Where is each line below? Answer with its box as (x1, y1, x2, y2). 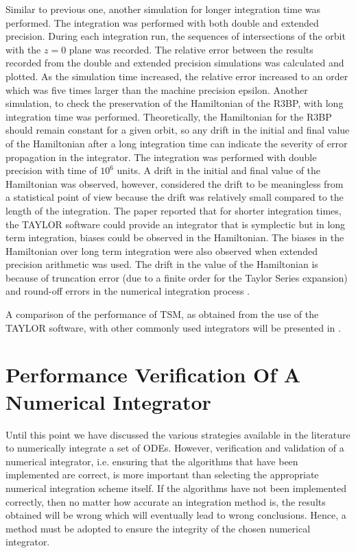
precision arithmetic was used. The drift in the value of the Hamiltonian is (5, 257, 318, 271)
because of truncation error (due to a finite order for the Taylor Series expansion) (5, 270, 348, 284)
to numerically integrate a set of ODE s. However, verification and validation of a (5, 441, 344, 455)
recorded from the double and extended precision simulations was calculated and (5, 56, 344, 70)
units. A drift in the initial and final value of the (117, 163, 321, 177)
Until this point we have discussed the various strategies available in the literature (5, 427, 351, 441)
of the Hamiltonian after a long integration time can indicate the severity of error (5, 136, 348, 150)
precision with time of (5, 163, 97, 177)
